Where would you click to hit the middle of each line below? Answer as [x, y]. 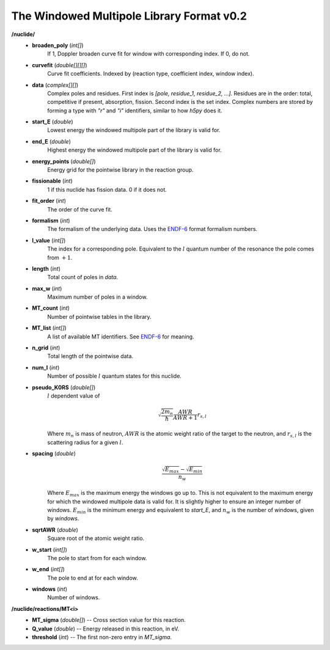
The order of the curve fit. [80, 209]
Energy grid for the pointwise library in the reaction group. [120, 170]
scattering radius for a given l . [85, 442]
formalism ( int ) [51, 221]
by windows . [63, 519]
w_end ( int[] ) [49, 569]
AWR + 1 [185, 418]
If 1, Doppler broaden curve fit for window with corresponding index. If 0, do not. [148, 54]
